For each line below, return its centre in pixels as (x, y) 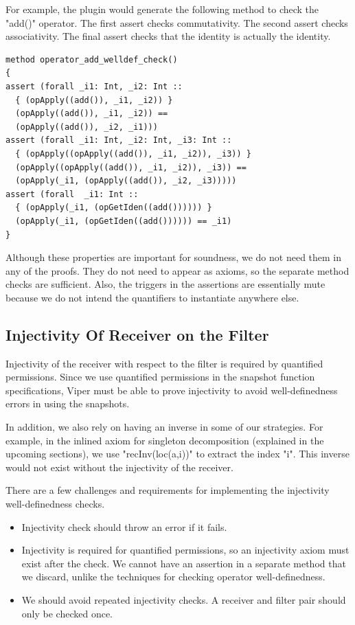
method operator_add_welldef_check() (92, 59)
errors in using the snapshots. (68, 404)
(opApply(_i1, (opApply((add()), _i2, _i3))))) (126, 181)
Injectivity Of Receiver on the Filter (137, 334)
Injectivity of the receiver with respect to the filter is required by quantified (164, 363)
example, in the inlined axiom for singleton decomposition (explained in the (165, 440)
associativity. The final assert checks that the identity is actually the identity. (168, 36)
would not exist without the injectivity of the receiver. (119, 467)
